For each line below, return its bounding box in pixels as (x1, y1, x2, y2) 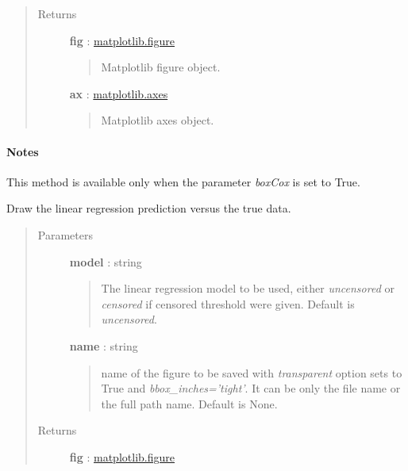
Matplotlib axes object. (101, 112, 214, 128)
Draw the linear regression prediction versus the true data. (6, 200, 291, 216)
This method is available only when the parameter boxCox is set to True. (6, 173, 360, 190)
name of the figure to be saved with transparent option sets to (101, 364, 402, 381)
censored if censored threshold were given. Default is (101, 295, 355, 312)
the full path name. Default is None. (101, 395, 278, 412)
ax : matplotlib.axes (69, 85, 168, 101)
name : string (69, 337, 138, 354)
